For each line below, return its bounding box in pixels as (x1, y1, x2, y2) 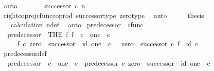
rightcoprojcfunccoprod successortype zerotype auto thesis (3, 10, 204, 20)
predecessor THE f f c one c (7, 29, 110, 39)
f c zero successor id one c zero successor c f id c (17, 38, 198, 49)
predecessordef (3, 48, 47, 58)
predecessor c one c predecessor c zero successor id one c (7, 57, 210, 68)
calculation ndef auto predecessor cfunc (10, 19, 143, 30)
